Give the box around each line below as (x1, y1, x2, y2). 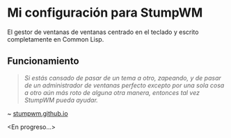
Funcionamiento (7, 55, 79, 67)
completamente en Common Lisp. (7, 35, 104, 43)
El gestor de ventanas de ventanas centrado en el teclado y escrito (7, 28, 199, 36)
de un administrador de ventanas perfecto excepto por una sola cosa (24, 81, 225, 89)
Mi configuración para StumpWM (7, 5, 203, 21)
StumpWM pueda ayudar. (24, 96, 99, 104)
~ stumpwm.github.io (7, 109, 68, 117)
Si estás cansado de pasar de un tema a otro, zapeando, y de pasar (24, 74, 221, 82)
